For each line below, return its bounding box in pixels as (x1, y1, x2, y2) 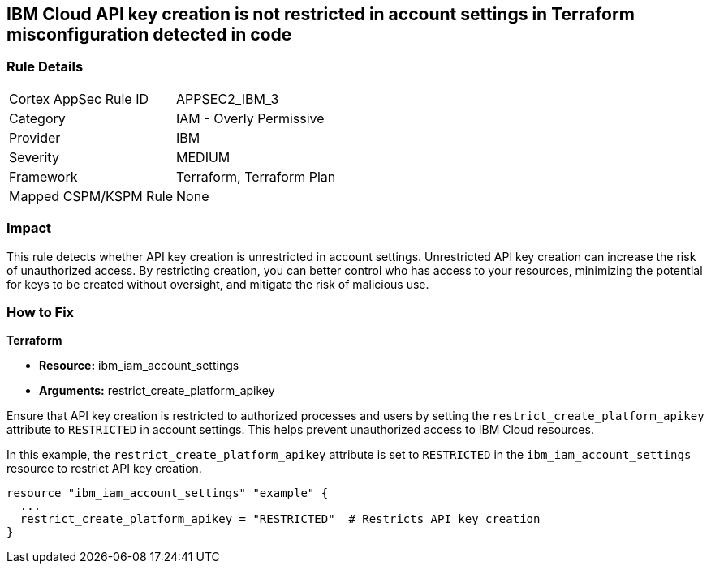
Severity (9, 148, 59, 165)
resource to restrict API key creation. (6, 461, 202, 476)
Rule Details (6, 58, 84, 75)
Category (9, 109, 66, 126)
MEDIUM (176, 148, 231, 165)
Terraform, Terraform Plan (176, 168, 336, 185)
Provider (9, 129, 61, 146)
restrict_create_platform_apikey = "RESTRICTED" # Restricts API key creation (19, 512, 541, 526)
